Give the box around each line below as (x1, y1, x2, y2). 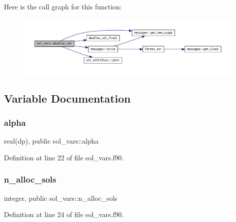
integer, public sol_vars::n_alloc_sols (4, 192, 118, 203)
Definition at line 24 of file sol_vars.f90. (4, 209, 124, 220)
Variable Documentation (4, 90, 131, 106)
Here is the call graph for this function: (4, 1, 122, 11)
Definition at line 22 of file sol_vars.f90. (4, 152, 124, 162)
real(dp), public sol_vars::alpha (4, 136, 99, 146)
